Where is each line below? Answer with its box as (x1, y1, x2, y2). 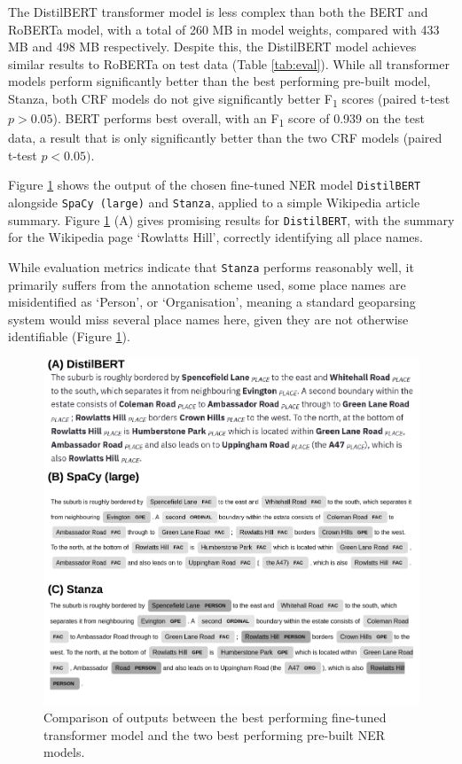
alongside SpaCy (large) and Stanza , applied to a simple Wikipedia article (8, 193, 420, 212)
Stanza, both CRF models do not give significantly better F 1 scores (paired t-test (8, 89, 450, 110)
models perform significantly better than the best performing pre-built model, (8, 72, 431, 90)
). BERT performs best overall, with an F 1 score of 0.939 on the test (52, 109, 425, 129)
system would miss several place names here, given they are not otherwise (8, 309, 409, 328)
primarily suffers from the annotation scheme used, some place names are (8, 275, 406, 293)
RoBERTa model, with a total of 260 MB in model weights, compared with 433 (8, 19, 440, 38)
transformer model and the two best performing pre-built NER (43, 725, 386, 744)
